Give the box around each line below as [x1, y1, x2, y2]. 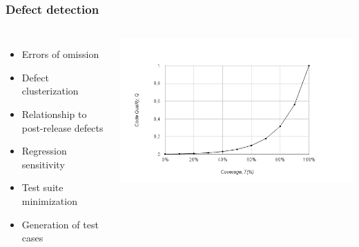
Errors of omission [21, 47, 99, 61]
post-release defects [21, 120, 104, 135]
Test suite [21, 180, 64, 195]
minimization [21, 193, 77, 208]
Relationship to [21, 107, 87, 121]
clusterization [21, 83, 79, 98]
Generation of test [21, 217, 99, 231]
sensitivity [21, 157, 65, 171]
